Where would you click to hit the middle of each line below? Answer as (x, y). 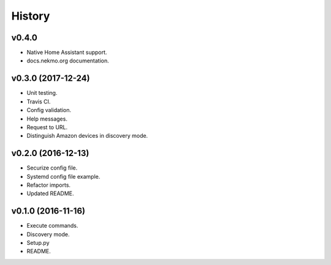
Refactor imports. (48, 185)
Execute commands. (52, 226)
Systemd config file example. (63, 176)
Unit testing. (42, 93)
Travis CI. (39, 102)
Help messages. (47, 119)
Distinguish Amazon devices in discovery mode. (87, 136)
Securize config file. (52, 168)
